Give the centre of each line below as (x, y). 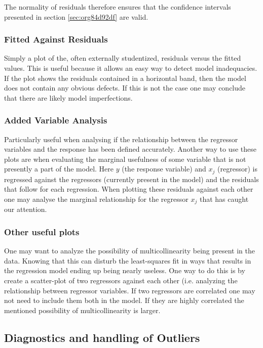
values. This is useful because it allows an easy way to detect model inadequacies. (131, 68)
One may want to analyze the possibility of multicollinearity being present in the (129, 251)
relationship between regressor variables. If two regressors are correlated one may (130, 290)
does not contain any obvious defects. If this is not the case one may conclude (125, 88)
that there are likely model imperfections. (68, 97)
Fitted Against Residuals (56, 39)
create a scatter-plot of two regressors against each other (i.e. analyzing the (121, 280)
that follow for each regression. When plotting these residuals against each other (129, 189)
